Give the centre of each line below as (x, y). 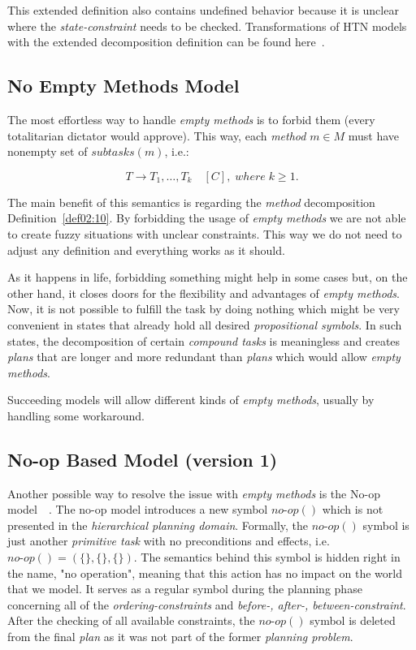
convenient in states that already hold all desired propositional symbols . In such (205, 324)
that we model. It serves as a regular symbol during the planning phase (185, 589)
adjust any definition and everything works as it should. (146, 250)
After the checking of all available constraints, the (131, 620)
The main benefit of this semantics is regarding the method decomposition (191, 202)
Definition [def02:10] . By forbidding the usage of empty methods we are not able (207, 218)
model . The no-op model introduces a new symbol (138, 509)
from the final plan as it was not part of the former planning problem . (180, 637)
